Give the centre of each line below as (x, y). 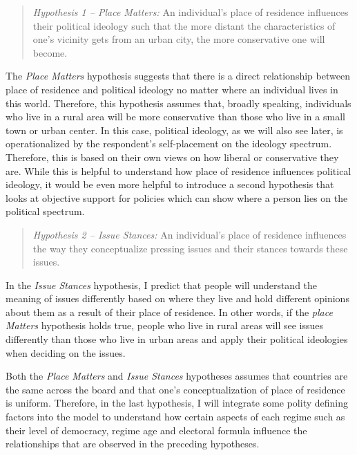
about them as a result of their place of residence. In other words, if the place (169, 312)
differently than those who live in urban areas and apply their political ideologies (177, 339)
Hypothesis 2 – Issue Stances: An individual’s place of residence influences (190, 234)
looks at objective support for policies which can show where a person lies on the (177, 197)
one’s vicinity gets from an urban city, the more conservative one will (179, 39)
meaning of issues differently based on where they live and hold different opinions (177, 298)
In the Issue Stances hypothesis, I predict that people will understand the (162, 285)
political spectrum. (45, 211)
